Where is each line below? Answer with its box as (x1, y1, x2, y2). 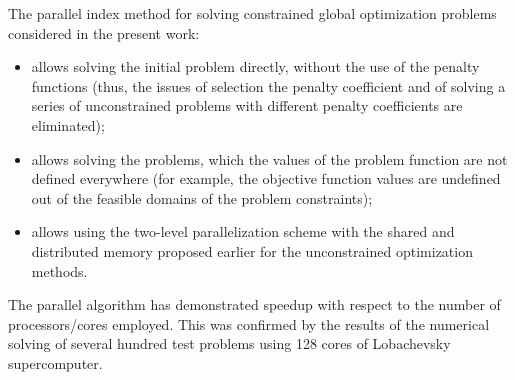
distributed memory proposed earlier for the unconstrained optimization (31, 240, 473, 261)
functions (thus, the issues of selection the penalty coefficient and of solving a (31, 75, 506, 96)
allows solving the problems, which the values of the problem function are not (31, 148, 508, 169)
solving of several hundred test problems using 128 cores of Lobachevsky (8, 333, 451, 354)
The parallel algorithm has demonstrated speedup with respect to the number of (8, 294, 501, 315)
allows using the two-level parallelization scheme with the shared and (31, 221, 455, 242)
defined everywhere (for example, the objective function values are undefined (31, 168, 501, 189)
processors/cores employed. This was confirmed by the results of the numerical (8, 313, 490, 334)
